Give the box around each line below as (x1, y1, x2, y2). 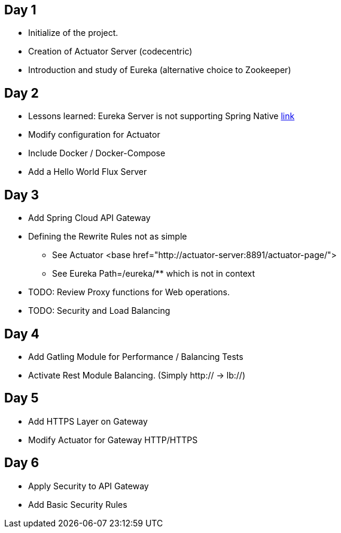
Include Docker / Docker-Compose (28, 148, 166, 159)
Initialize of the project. (28, 28, 118, 38)
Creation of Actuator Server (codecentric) (28, 46, 193, 57)
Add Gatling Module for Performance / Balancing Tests (28, 351, 243, 362)
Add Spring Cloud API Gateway (28, 213, 151, 223)
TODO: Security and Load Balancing (28, 305, 170, 316)
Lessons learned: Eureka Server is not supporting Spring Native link (28, 111, 295, 122)
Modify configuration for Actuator (28, 129, 160, 140)
